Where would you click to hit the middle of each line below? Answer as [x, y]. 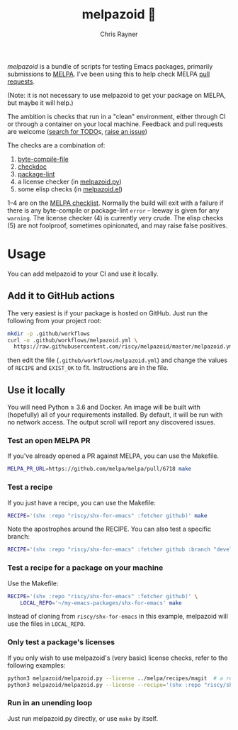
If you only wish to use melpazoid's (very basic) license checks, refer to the [118, 658]
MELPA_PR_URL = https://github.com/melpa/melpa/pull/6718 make [100, 469]
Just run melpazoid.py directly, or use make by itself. [83, 718]
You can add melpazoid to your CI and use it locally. [83, 274]
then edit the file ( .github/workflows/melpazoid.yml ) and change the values [118, 360]
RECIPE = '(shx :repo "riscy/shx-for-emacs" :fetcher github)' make [107, 516]
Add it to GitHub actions [61, 296]
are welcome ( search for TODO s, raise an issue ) [77, 131]
